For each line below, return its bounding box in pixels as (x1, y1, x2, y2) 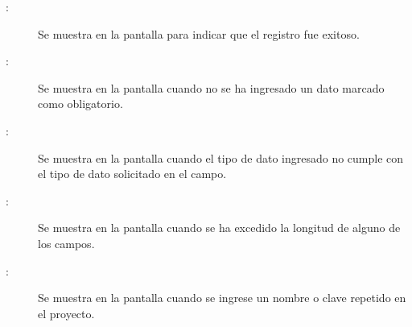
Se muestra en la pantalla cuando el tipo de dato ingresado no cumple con (38, 149, 404, 166)
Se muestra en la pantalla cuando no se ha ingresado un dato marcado (38, 79, 385, 96)
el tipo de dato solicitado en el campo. (38, 165, 227, 182)
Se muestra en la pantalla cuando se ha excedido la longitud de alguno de (38, 219, 401, 236)
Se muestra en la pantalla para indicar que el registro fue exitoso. (38, 25, 360, 42)
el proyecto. (38, 304, 95, 321)
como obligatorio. (38, 95, 123, 112)
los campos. (38, 234, 95, 251)
